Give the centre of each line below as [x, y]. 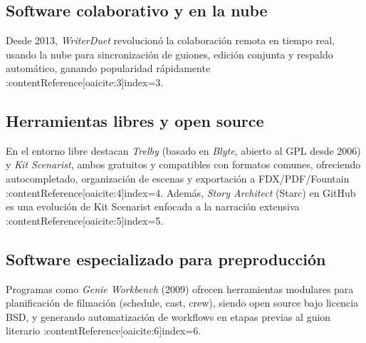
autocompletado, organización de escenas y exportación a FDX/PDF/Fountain [178, 178]
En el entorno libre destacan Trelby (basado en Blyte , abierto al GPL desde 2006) [183, 150]
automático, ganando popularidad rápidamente [108, 68]
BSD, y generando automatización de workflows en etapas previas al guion [168, 316]
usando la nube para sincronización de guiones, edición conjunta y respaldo [169, 54]
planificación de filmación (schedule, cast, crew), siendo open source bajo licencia [182, 303]
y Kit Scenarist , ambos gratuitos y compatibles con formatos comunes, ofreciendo [183, 164]
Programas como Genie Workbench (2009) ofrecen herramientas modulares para [180, 288]
